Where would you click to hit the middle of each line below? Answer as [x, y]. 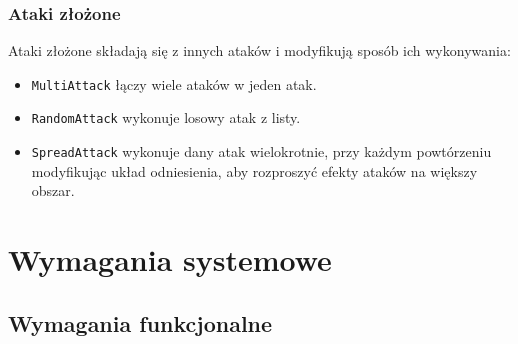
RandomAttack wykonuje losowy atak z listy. [166, 117]
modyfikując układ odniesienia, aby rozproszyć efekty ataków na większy [254, 170]
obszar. [53, 190]
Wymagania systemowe [170, 259]
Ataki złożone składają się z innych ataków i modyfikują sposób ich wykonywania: [259, 50]
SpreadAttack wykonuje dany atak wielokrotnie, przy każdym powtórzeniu [261, 151]
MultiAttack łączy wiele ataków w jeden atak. [174, 83]
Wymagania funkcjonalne [140, 322]
